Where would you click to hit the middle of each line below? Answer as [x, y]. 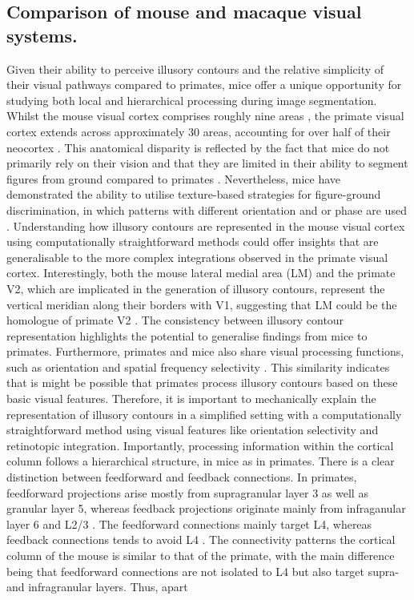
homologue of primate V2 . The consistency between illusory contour [175, 320]
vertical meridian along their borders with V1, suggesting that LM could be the [202, 304]
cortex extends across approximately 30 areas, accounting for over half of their [199, 131]
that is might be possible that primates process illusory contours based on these [202, 383]
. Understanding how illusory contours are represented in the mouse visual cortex [206, 226]
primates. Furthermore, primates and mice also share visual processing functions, [205, 351]
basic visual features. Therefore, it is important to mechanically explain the [191, 399]
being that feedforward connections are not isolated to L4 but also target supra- [203, 571]
